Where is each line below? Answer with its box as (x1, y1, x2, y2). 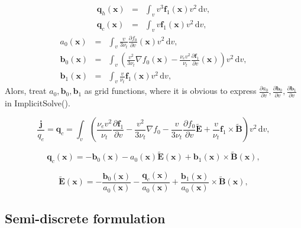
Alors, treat (5, 84, 47, 97)
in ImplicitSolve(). (5, 96, 70, 109)
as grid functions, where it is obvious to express (84, 84, 257, 97)
